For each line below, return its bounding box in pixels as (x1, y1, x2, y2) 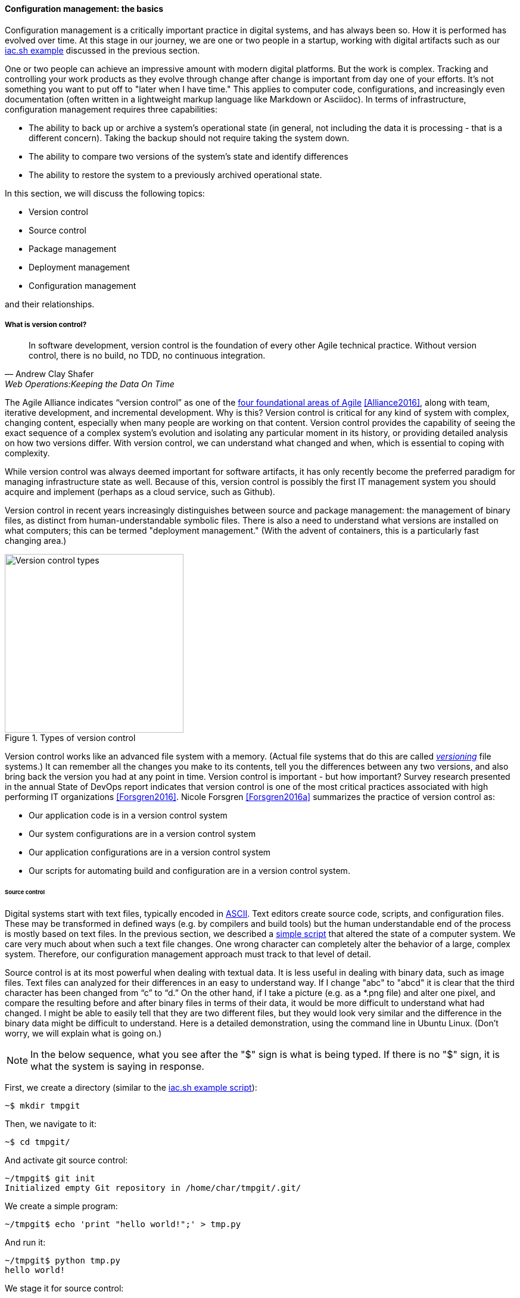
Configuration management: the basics (5, 4, 164, 14)
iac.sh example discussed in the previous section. (5, 45, 200, 55)
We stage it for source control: (5, 1283, 124, 1294)
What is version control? (5, 320, 87, 329)
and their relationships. (5, 298, 95, 309)
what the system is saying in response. (30, 1060, 204, 1073)
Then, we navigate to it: (5, 1119, 96, 1129)
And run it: (5, 1237, 46, 1248)
